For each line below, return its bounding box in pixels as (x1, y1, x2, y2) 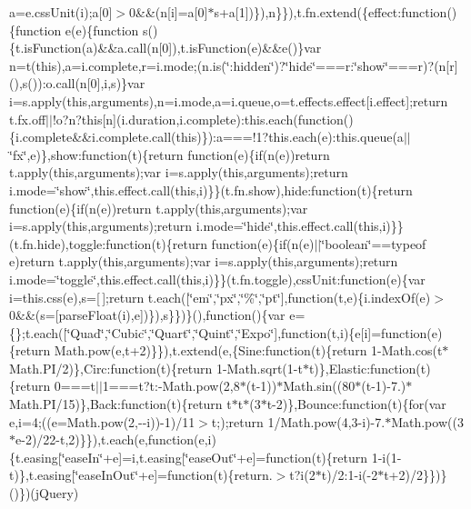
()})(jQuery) (9, 484, 79, 503)
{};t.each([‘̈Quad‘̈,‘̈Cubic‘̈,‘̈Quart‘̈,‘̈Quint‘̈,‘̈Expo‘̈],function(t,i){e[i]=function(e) (9, 323, 443, 342)
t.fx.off (9, 109, 46, 128)
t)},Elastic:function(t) (308, 358, 431, 377)
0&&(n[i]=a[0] (129, 3, 208, 21)
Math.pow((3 (391, 412, 464, 431)
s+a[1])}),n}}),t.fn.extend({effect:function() (214, 3, 457, 21)
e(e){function (65, 20, 139, 39)
